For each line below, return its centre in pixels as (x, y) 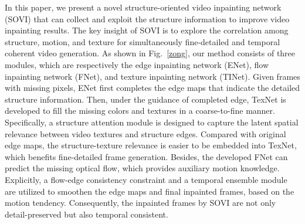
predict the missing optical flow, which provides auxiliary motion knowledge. (142, 168)
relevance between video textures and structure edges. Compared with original (145, 133)
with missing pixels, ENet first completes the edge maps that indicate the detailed (152, 88)
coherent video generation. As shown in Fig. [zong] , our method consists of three (150, 53)
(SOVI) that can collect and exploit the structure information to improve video (147, 18)
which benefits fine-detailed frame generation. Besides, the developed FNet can (146, 156)
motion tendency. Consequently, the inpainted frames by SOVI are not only (140, 203)
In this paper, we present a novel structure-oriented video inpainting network (143, 7)
